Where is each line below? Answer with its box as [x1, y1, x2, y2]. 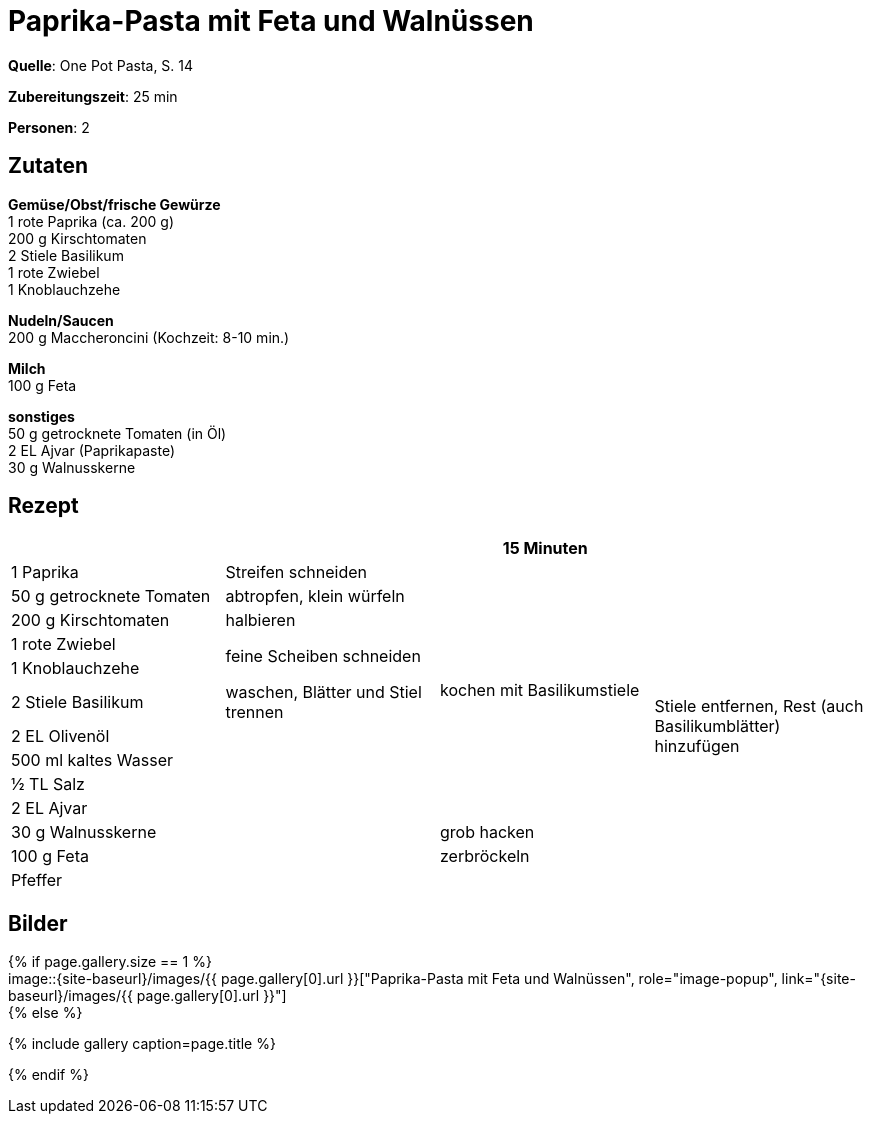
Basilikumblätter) [654, 716, 781, 737]
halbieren [225, 610, 296, 631]
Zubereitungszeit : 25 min [8, 87, 178, 105]
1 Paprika [11, 562, 79, 583]
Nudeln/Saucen [8, 311, 114, 329]
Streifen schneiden [225, 562, 367, 583]
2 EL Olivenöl [11, 726, 110, 747]
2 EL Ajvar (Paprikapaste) [8, 441, 176, 459]
